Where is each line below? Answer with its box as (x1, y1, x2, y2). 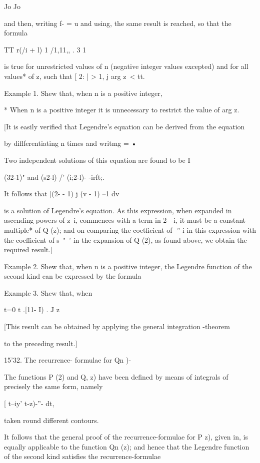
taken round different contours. (4, 415, 99, 425)
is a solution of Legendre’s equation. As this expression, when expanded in (4, 205, 232, 215)
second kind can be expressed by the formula (4, 271, 141, 281)
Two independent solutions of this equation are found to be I (4, 154, 190, 165)
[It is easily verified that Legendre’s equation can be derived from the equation (4, 121, 245, 131)
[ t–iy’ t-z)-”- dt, (4, 398, 54, 409)
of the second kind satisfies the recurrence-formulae (4, 451, 161, 462)
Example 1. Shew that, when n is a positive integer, (4, 87, 162, 98)
